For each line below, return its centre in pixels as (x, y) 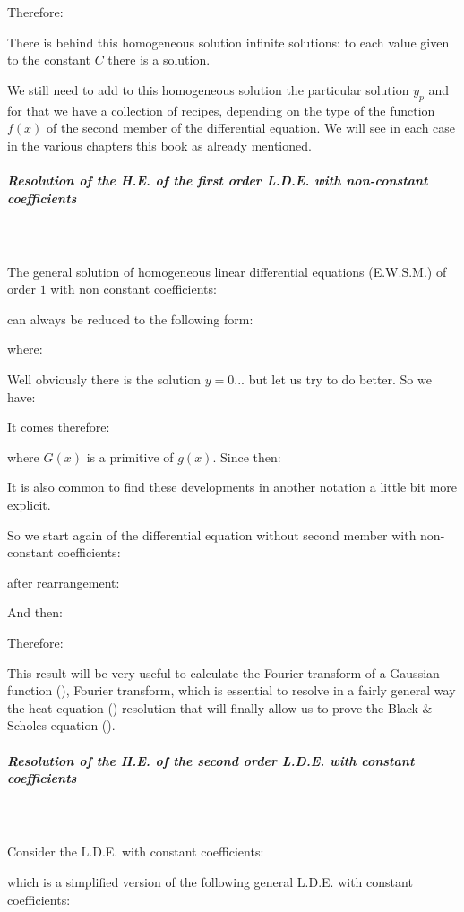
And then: (35, 612)
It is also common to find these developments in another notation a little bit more (232, 487)
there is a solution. (159, 60)
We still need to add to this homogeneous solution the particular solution (208, 89)
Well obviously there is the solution (104, 379)
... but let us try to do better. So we (333, 379)
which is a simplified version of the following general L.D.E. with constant (210, 881)
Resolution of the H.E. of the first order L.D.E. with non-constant (218, 180)
